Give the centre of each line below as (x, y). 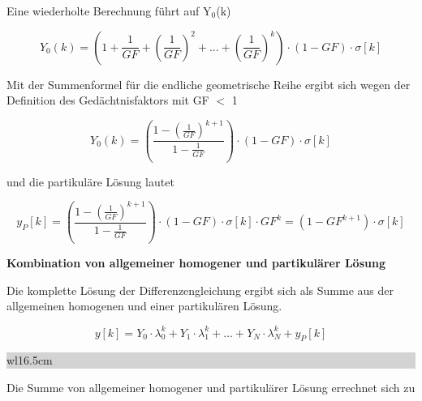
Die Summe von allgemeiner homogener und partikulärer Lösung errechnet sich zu (211, 387)
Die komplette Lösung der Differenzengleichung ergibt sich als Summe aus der (200, 290)
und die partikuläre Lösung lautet (90, 181)
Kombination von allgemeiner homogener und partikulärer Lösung (196, 263)
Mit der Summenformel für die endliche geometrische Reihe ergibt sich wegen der (209, 84)
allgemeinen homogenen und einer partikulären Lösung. (144, 306)
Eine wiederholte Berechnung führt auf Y (109, 11)
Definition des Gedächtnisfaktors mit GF (108, 100)
